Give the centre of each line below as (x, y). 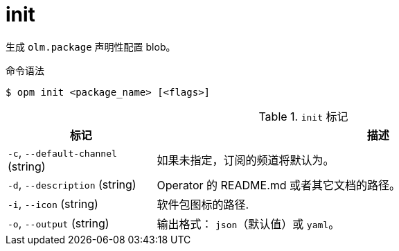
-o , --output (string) (59, 223)
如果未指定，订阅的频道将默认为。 (246, 160)
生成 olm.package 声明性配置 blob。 (91, 46)
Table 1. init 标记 (303, 116)
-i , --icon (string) (53, 204)
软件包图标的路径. (203, 204)
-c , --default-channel (62, 152)
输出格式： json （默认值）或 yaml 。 (248, 224)
